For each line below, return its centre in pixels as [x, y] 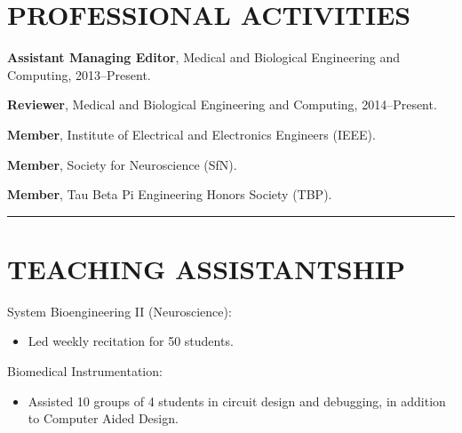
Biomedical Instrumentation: [85, 371]
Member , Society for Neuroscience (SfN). [122, 164]
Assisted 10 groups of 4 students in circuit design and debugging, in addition [237, 401]
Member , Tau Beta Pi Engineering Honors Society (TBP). [170, 194]
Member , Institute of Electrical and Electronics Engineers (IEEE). [191, 134]
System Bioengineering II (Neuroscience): [119, 311]
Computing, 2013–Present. [79, 74]
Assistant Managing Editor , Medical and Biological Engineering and [204, 57]
